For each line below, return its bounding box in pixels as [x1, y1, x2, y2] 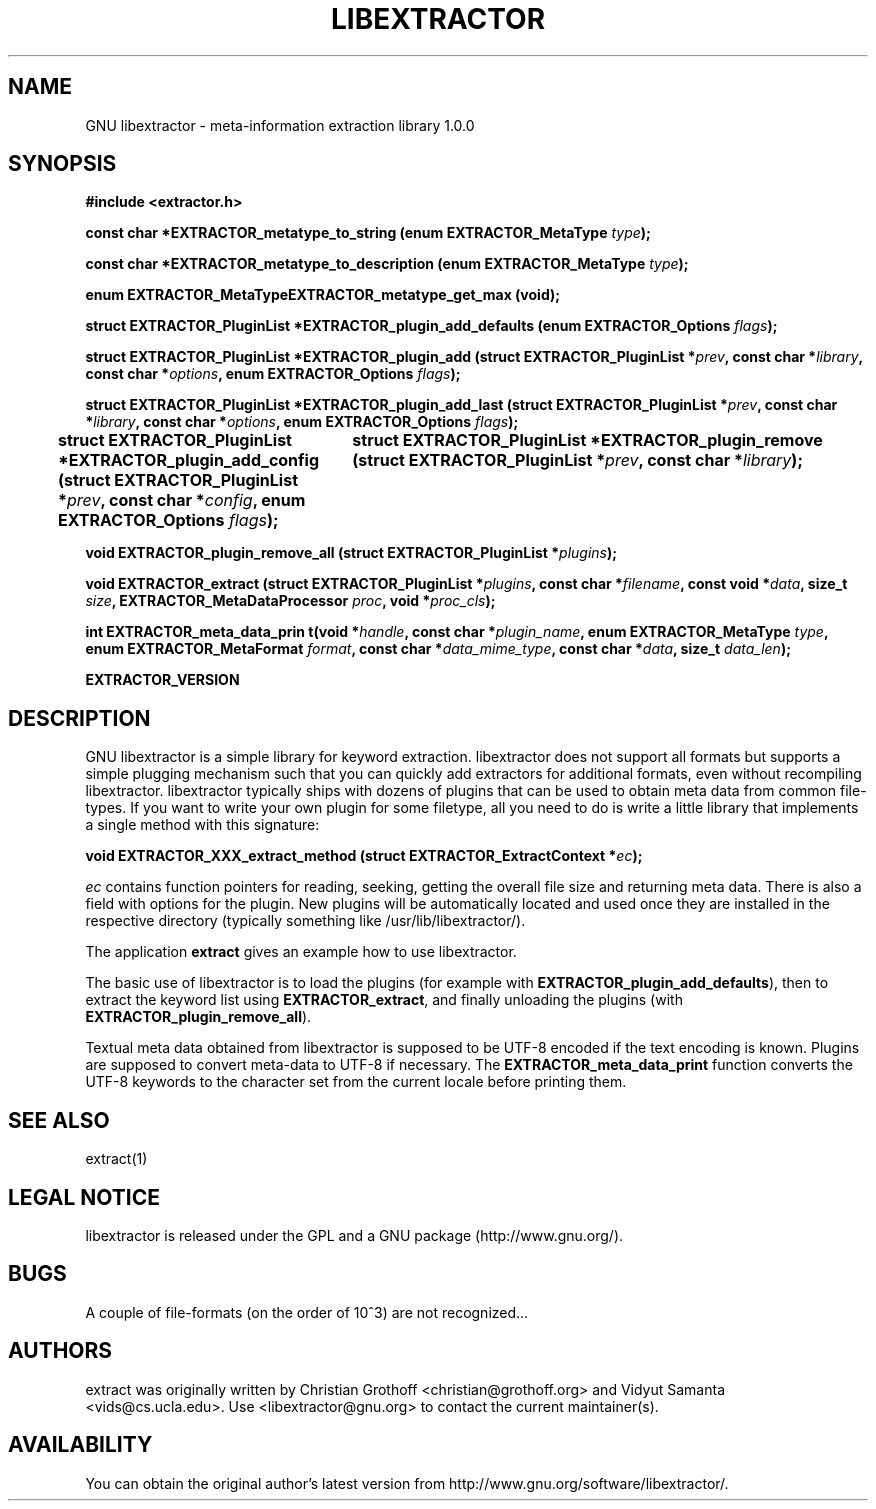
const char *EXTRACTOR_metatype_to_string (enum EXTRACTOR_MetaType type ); [85, 224, 651, 242]
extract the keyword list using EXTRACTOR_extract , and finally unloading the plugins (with [85, 991, 683, 1009]
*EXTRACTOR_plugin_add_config [57, 450, 320, 471]
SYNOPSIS [8, 151, 117, 177]
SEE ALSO [8, 1107, 110, 1133]
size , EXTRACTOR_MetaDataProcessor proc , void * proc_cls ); [85, 592, 496, 610]
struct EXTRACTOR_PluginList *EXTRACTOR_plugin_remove [352, 430, 823, 451]
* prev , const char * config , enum [57, 490, 306, 511]
